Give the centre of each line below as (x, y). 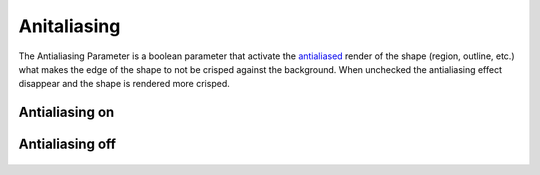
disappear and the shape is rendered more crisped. (124, 84)
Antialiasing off (67, 144)
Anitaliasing (69, 26)
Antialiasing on (66, 112)
